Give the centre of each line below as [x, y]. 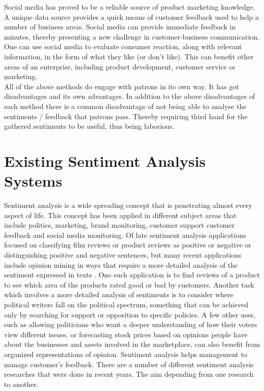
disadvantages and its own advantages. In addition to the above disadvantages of [129, 96]
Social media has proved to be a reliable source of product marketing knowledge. [129, 7]
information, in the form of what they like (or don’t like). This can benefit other [129, 56]
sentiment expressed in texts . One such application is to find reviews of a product [132, 275]
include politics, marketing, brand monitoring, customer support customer [120, 225]
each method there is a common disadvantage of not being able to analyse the [125, 106]
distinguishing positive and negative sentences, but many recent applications [123, 255]
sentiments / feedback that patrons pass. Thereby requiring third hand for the [126, 116]
